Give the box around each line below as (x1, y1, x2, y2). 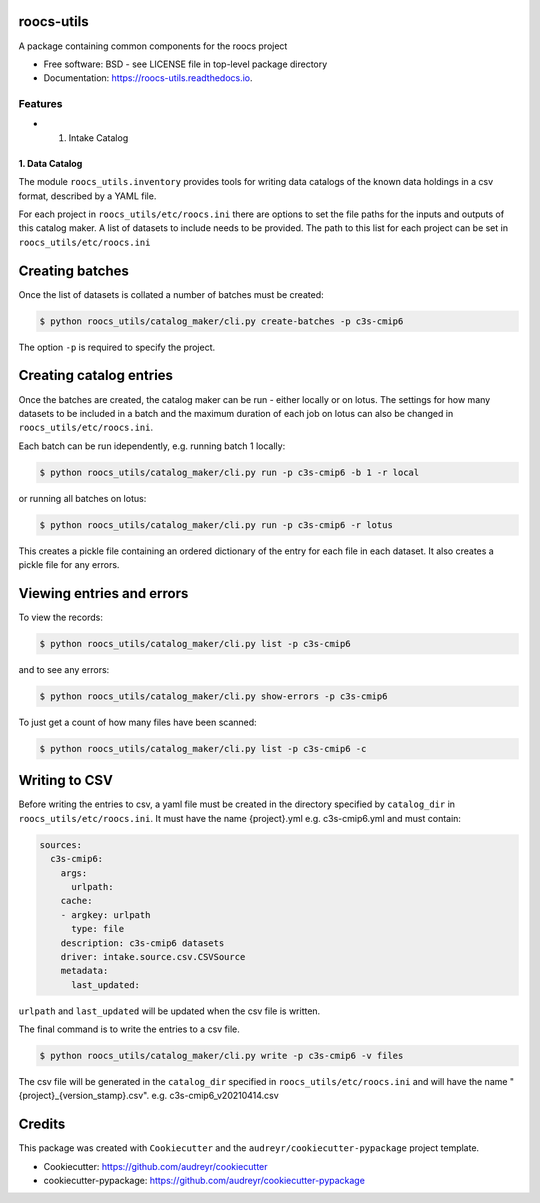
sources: (39, 839, 83, 850)
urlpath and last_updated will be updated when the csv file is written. (18, 1005, 321, 1017)
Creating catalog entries (18, 367, 174, 384)
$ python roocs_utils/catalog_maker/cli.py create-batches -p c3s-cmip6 (39, 315, 404, 327)
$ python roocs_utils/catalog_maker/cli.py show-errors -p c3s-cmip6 (39, 690, 388, 702)
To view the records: (18, 611, 104, 623)
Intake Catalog (68, 131, 129, 144)
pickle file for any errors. (18, 559, 120, 571)
